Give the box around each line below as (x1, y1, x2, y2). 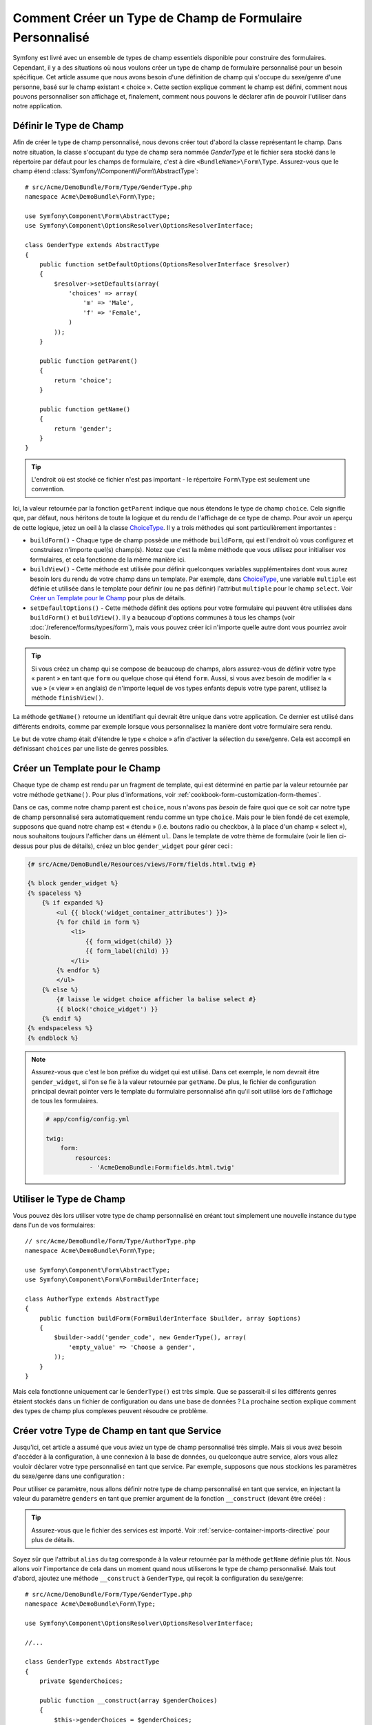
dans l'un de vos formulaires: (12, 1221, 96, 1230)
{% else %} (41, 985, 79, 994)
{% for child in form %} (56, 918, 141, 926)
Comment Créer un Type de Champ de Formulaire (12, 10, 302, 26)
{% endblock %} (27, 1034, 79, 1042)
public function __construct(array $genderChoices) (39, 1697, 218, 1704)
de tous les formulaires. (31, 1097, 99, 1105)
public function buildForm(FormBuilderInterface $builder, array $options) (39, 1314, 301, 1322)
